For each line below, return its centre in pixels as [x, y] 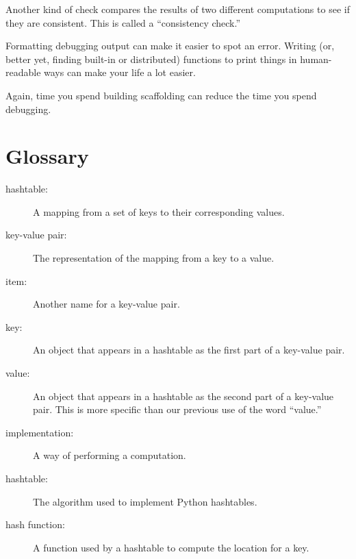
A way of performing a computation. [110, 455]
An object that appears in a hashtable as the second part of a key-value [183, 396]
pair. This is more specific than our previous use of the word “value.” [177, 409]
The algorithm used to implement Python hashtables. [145, 501]
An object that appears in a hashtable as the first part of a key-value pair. [189, 350]
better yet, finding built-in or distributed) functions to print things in [151, 59]
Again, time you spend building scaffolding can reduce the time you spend [161, 95]
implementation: [40, 432]
